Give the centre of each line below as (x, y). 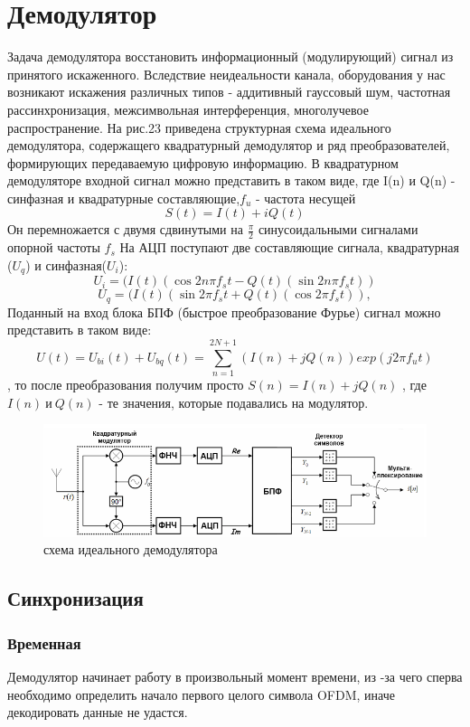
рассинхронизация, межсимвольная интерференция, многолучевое (188, 109)
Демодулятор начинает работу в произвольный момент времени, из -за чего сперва (235, 676)
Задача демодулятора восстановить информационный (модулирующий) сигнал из (230, 57)
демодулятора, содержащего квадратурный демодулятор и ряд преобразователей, (229, 145)
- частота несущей (306, 198)
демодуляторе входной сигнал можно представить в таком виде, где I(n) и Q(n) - (231, 180)
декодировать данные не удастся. (98, 712)
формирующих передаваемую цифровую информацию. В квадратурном (203, 162)
